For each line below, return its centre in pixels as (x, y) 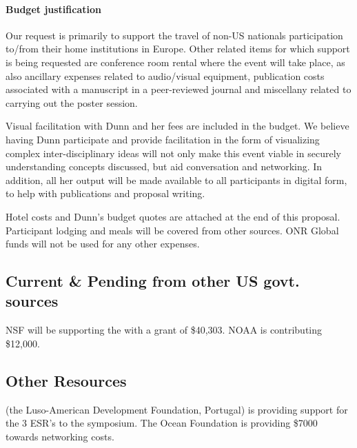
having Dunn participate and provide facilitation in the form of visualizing (163, 139)
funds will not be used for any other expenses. (103, 244)
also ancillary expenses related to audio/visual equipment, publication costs (165, 75)
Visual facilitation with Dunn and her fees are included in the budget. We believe (177, 126)
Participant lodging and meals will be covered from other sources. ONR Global (172, 230)
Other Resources (66, 380)
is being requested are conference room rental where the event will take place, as (175, 62)
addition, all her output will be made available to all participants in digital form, (176, 180)
